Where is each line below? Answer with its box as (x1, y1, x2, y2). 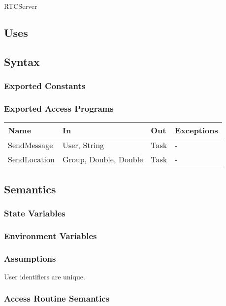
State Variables (4, 207, 65, 219)
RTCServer (4, 1, 37, 11)
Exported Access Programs (4, 102, 114, 114)
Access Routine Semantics (4, 292, 110, 305)
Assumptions (4, 252, 56, 264)
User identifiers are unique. (4, 271, 85, 281)
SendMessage (8, 139, 53, 151)
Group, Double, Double (62, 153, 143, 165)
